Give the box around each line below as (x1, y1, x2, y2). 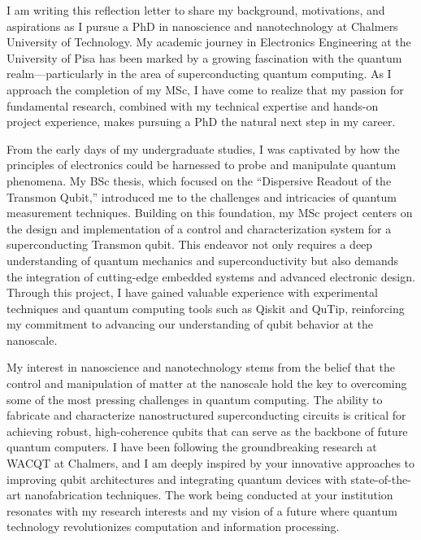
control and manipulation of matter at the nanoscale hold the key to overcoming (7, 375, 407, 392)
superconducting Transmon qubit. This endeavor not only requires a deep (7, 236, 373, 253)
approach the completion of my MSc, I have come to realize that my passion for (7, 81, 404, 98)
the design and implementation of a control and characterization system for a (7, 220, 392, 237)
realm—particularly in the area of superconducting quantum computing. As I (7, 65, 392, 82)
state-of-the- (350, 470, 411, 487)
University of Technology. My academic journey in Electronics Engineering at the (7, 33, 411, 50)
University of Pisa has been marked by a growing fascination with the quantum (7, 49, 402, 66)
